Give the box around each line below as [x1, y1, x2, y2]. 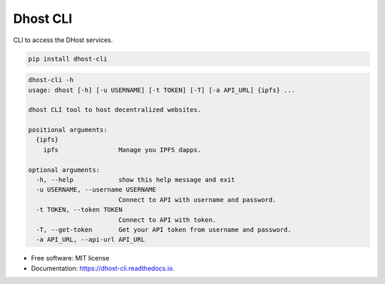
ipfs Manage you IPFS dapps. [43, 146, 202, 153]
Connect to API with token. [118, 215, 217, 224]
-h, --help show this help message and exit [36, 176, 235, 184]
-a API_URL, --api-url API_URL [36, 235, 145, 244]
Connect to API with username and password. [118, 196, 277, 203]
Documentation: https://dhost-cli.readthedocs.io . [31, 264, 175, 273]
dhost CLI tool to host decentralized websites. [28, 106, 202, 114]
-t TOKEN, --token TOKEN [36, 206, 123, 214]
